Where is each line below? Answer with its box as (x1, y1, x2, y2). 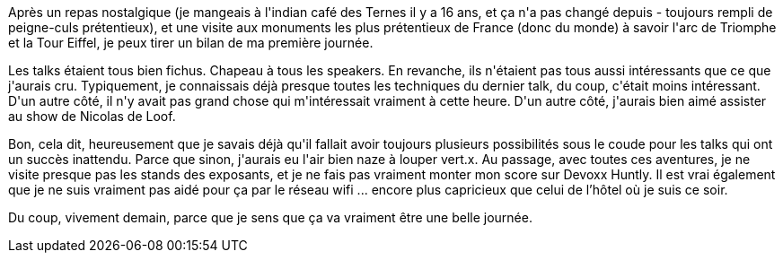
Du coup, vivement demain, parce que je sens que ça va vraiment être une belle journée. (8, 210, 532, 225)
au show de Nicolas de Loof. (8, 108, 176, 124)
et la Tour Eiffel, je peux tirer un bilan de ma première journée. (8, 35, 374, 50)
